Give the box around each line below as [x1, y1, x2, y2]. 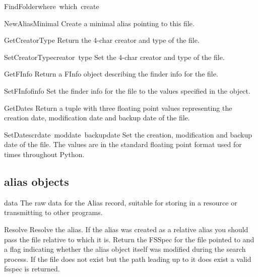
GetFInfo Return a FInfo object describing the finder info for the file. [4, 68, 218, 79]
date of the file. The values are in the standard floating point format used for [4, 139, 242, 150]
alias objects [4, 173, 69, 189]
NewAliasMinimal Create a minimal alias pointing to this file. [4, 18, 195, 28]
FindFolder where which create [4, 1, 99, 11]
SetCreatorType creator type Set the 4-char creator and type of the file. [4, 51, 225, 62]
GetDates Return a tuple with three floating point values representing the [4, 102, 232, 113]
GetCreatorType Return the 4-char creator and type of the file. [4, 35, 200, 45]
